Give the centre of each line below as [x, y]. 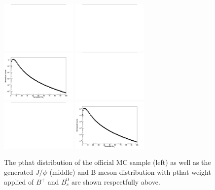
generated [19, 172]
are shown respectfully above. [116, 181]
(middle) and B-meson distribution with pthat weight [130, 172]
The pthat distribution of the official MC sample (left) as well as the [107, 162]
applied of [19, 181]
